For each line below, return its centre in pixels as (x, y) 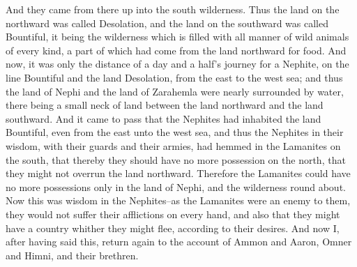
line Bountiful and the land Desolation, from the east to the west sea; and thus (174, 77)
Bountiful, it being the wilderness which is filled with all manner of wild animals (177, 37)
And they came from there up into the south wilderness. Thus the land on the (173, 9)
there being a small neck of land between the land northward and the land (165, 105)
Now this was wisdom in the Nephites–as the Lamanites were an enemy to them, (178, 200)
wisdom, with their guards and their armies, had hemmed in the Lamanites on (173, 145)
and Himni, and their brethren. (72, 255)
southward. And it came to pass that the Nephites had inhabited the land (164, 118)
